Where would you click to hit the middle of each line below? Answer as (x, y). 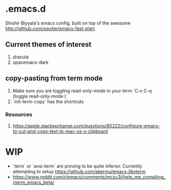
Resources (19, 114)
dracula (21, 57)
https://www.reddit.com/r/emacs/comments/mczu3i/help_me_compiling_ (89, 177)
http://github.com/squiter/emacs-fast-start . (51, 28)
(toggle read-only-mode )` (40, 96)
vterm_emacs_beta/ (33, 182)
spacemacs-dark (31, 62)
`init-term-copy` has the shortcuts (48, 101)
